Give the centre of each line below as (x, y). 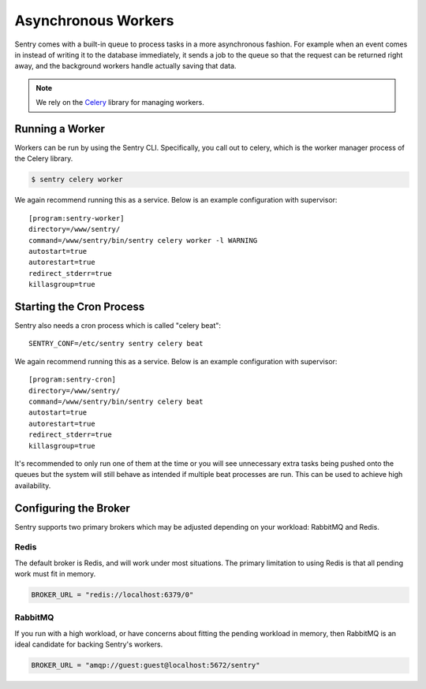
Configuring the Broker (72, 508)
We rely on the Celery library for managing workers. (120, 102)
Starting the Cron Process (80, 306)
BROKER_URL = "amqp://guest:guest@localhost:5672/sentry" (146, 665)
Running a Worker (60, 129)
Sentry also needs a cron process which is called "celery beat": (118, 326)
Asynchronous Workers (94, 20)
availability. (33, 486)
